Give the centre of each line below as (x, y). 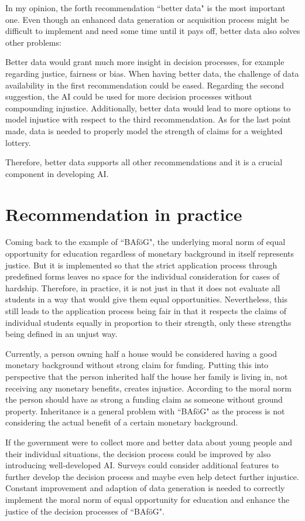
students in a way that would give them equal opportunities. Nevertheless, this (146, 299)
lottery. (18, 142)
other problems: (33, 42)
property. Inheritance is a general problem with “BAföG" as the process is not (145, 411)
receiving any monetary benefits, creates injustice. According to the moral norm (148, 388)
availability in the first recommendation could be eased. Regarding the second (145, 85)
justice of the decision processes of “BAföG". (85, 511)
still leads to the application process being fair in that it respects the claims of (146, 311)
